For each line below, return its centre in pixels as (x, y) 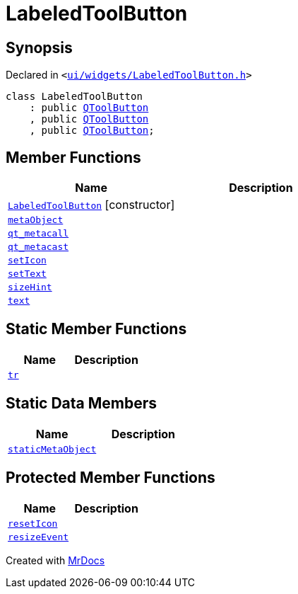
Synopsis (39, 47)
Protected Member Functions (111, 478)
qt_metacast (38, 247)
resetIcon (33, 523)
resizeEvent (38, 537)
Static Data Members (82, 404)
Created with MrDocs (55, 560)
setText (27, 274)
